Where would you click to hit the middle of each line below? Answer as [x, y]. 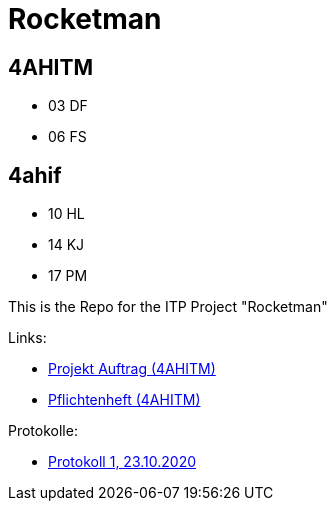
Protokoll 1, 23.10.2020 [122, 462]
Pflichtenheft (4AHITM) [124, 400]
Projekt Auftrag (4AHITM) [132, 369]
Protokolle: [43, 431]
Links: [27, 338]
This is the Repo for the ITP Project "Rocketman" [168, 307]
